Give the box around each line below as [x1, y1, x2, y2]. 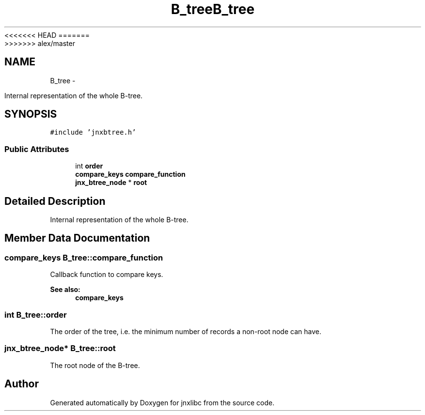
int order [75, 162, 103, 170]
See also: [50, 285, 80, 294]
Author [4, 378, 39, 390]
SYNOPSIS [4, 108, 57, 121]
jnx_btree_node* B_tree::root [4, 343, 116, 354]
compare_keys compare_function [75, 170, 186, 179]
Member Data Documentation [4, 232, 150, 245]
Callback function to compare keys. [50, 270, 163, 279]
